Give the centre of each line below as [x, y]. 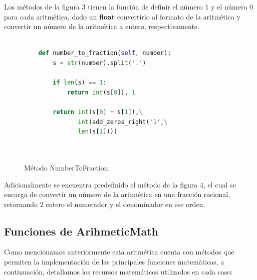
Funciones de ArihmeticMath [81, 231]
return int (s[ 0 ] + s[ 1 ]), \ [98, 112]
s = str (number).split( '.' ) [99, 63]
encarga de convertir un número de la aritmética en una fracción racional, [117, 194]
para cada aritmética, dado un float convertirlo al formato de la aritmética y [122, 16]
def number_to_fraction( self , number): [105, 53]
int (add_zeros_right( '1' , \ [123, 122]
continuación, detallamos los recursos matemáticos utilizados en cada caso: [118, 271]
